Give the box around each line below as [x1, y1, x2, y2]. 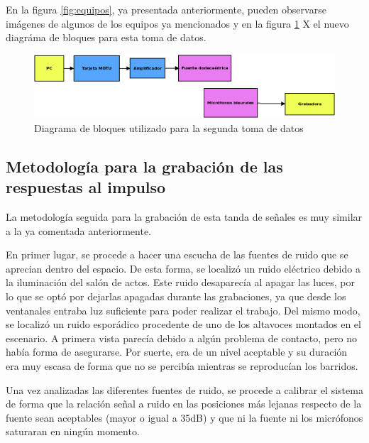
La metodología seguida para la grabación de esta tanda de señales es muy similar [6, 209, 363, 224]
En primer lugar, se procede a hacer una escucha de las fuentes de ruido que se [6, 247, 348, 262]
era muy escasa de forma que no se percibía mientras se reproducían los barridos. [6, 358, 358, 373]
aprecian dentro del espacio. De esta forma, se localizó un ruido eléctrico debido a [6, 261, 360, 275]
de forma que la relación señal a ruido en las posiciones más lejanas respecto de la [6, 396, 362, 411]
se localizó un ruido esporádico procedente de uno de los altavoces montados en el [6, 317, 361, 332]
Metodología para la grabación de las [6, 155, 283, 177]
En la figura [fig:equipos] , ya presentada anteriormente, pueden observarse [6, 2, 326, 16]
